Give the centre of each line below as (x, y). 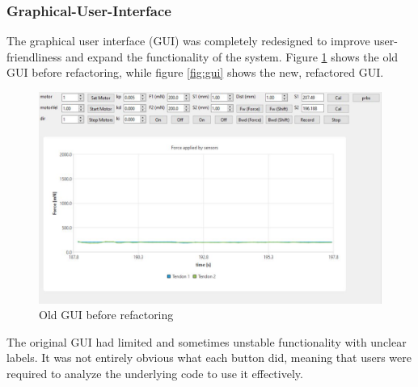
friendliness (34, 56)
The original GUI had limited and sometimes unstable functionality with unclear (207, 341)
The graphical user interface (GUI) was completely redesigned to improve (188, 41)
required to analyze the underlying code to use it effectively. (155, 374)
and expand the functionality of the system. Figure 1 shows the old (232, 56)
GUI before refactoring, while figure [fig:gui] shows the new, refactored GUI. (195, 72)
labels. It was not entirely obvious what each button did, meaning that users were (209, 358)
